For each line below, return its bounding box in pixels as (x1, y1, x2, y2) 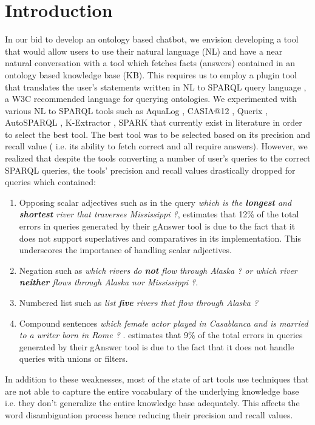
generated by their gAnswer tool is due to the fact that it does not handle (19, 340, 294, 353)
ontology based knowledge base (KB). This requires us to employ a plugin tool (5, 68, 297, 81)
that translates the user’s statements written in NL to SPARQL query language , (5, 80, 307, 93)
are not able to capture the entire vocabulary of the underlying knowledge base (5, 384, 299, 397)
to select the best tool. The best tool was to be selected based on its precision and (5, 127, 311, 140)
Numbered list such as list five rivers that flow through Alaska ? (19, 296, 259, 308)
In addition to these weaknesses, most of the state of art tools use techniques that (5, 372, 309, 385)
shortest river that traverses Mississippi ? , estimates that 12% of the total (19, 208, 299, 220)
